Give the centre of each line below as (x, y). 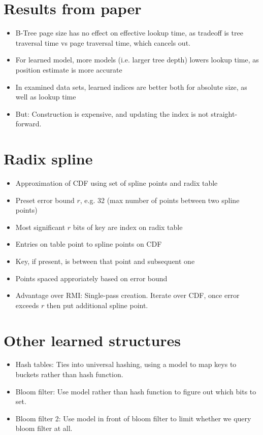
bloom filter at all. (44, 428)
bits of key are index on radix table (128, 227)
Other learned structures (92, 340)
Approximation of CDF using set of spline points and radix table (117, 183)
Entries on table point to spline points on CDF (89, 244)
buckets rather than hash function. (69, 374)
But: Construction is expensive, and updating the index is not (112, 113)
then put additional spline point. (97, 305)
